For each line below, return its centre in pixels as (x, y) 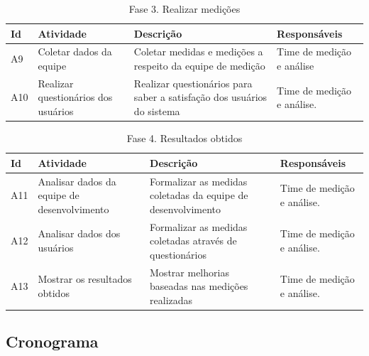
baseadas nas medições (199, 286)
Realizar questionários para (193, 83)
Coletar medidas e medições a (198, 52)
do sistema (157, 111)
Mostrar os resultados (85, 279)
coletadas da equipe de (199, 195)
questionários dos (75, 97)
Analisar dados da (77, 181)
